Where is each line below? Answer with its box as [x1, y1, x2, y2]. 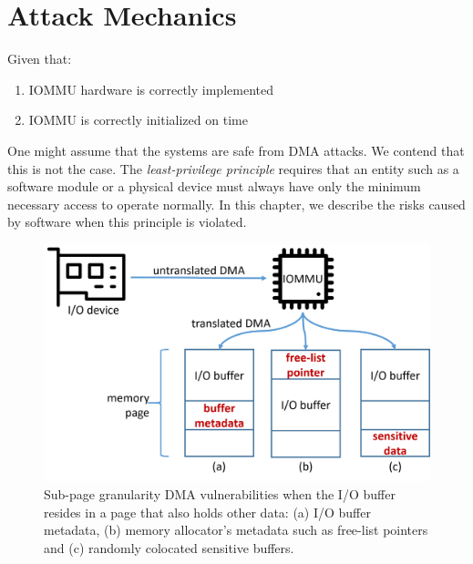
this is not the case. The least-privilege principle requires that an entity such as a [7, 159, 459, 178]
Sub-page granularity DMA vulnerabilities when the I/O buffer [44, 484, 396, 503]
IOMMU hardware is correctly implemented [28, 79, 273, 98]
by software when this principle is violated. [7, 212, 247, 231]
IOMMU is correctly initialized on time [28, 110, 248, 129]
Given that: [7, 49, 72, 68]
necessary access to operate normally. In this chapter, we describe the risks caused [7, 194, 466, 213]
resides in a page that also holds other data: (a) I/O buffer [44, 502, 371, 521]
